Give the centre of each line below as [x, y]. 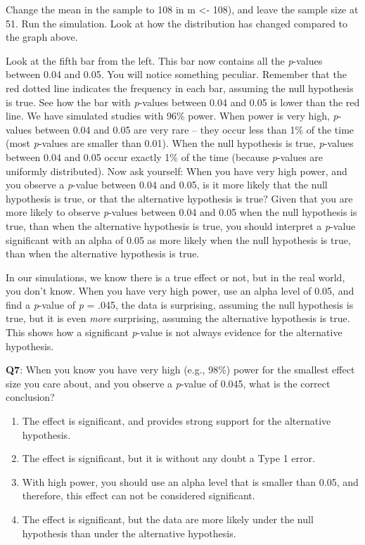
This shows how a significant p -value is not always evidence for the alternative [174, 332]
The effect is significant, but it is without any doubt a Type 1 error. [168, 458]
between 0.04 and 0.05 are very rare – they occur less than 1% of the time [194, 129]
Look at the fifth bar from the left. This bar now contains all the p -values [164, 60]
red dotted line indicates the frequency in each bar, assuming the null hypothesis [180, 88]
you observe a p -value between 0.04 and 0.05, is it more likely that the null [167, 185]
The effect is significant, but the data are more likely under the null [168, 519]
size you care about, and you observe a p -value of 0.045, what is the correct [168, 383]
